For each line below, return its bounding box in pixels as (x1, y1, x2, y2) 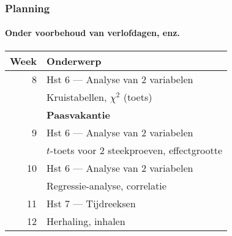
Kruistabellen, (47, 89, 107, 104)
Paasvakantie (47, 107, 110, 122)
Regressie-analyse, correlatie (47, 178, 167, 193)
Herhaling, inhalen (47, 213, 125, 228)
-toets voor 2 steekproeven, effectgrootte (50, 142, 223, 157)
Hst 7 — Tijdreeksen (47, 196, 136, 210)
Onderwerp (47, 53, 102, 68)
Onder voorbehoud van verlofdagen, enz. (5, 26, 180, 39)
